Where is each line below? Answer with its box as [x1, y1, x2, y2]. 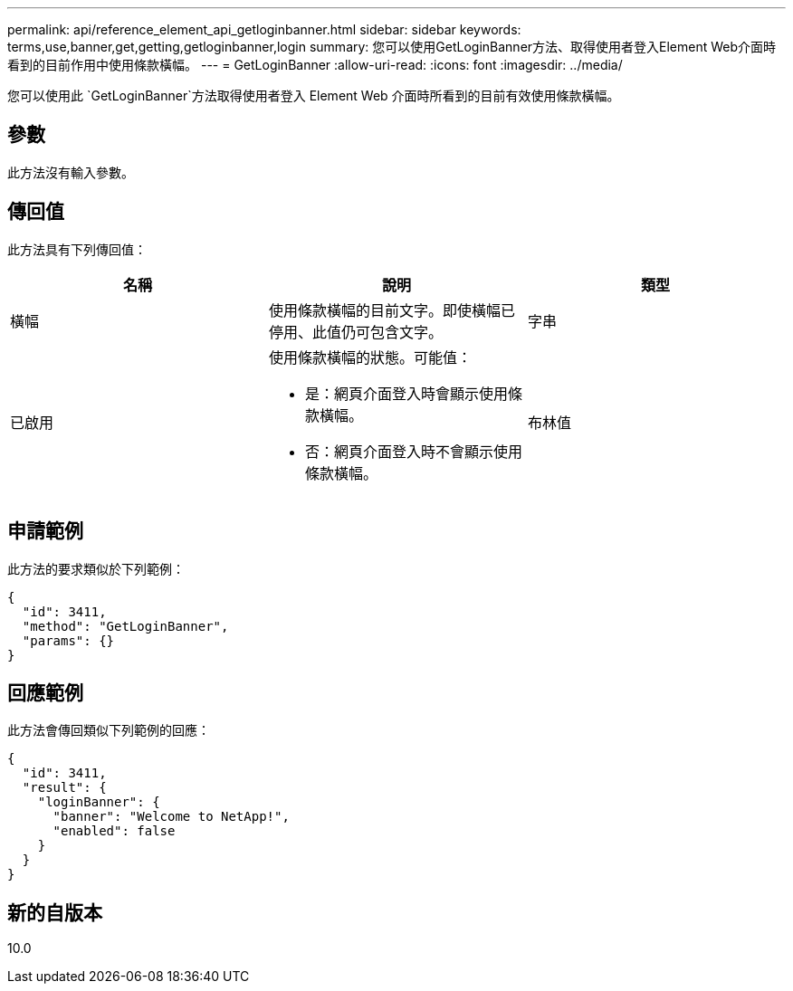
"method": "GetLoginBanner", [22, 618, 229, 634]
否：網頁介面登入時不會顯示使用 [304, 442, 522, 461]
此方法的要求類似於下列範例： [7, 560, 185, 576]
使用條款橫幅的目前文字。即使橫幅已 [268, 300, 515, 319]
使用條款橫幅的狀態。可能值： [268, 348, 472, 367]
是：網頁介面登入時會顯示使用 [304, 384, 508, 403]
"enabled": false [53, 824, 176, 839]
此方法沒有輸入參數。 [7, 164, 134, 180]
